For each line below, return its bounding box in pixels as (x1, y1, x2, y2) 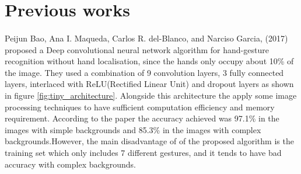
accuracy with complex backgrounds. (5, 158, 136, 170)
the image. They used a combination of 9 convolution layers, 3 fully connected (5, 66, 284, 78)
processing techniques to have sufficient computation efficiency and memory (5, 100, 275, 113)
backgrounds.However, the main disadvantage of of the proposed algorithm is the (5, 135, 294, 147)
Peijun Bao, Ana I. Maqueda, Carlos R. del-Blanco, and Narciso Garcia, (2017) (5, 32, 288, 44)
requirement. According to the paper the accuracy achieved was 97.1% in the (5, 112, 279, 124)
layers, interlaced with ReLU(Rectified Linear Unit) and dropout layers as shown (5, 78, 294, 90)
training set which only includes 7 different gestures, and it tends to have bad (5, 146, 282, 158)
